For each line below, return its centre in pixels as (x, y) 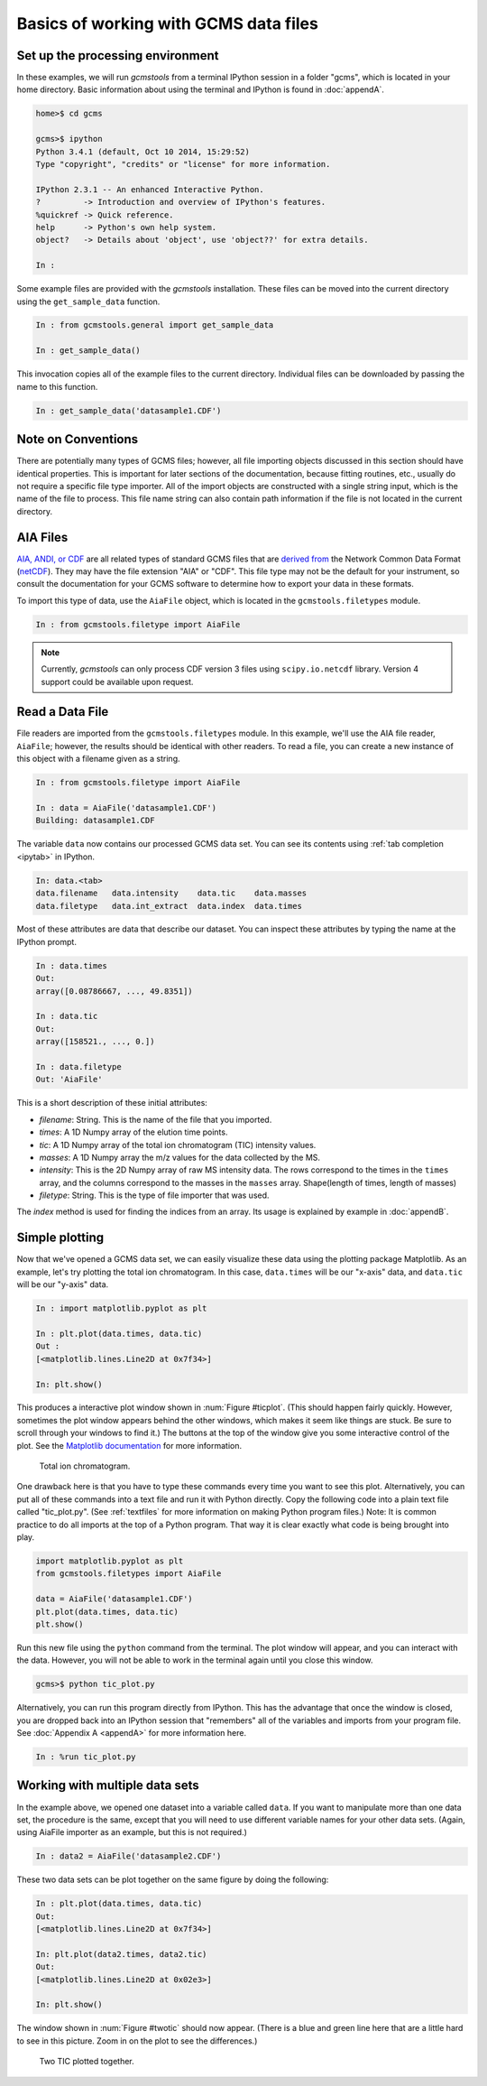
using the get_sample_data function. (88, 301)
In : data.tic (67, 1016)
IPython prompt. (46, 941)
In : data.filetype (78, 1066)
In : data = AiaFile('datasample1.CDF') (126, 807)
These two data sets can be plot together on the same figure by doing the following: (173, 1880)
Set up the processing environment (118, 56)
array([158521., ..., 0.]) (95, 1042)
